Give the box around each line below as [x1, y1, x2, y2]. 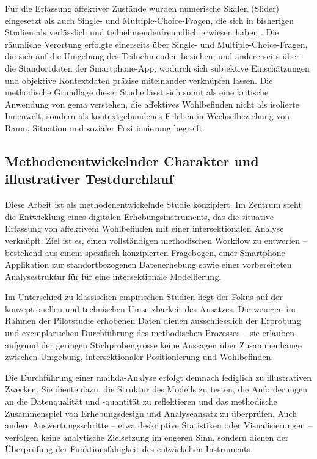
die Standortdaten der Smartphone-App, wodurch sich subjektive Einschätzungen [5, 61, 310, 74]
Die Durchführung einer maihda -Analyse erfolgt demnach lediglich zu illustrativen [5, 370, 312, 383]
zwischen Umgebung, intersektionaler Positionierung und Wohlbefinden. [5, 350, 274, 363]
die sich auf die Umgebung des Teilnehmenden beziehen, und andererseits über [5, 50, 299, 62]
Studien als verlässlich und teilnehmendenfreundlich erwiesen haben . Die [5, 26, 279, 39]
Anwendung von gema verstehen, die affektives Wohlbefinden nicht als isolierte [5, 97, 299, 110]
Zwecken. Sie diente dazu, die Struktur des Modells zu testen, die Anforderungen [5, 383, 308, 395]
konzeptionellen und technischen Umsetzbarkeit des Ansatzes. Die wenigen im [5, 302, 296, 315]
